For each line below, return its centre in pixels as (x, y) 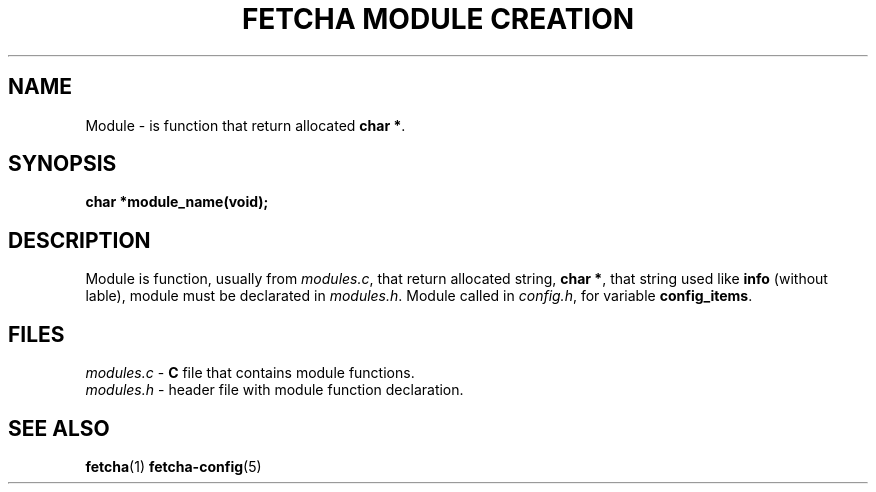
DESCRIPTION (79, 240)
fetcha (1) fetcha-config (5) (173, 466)
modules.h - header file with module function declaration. (274, 390)
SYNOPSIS (62, 164)
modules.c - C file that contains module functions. (250, 373)
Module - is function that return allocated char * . (245, 125)
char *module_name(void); (177, 202)
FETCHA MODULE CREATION (438, 19)
